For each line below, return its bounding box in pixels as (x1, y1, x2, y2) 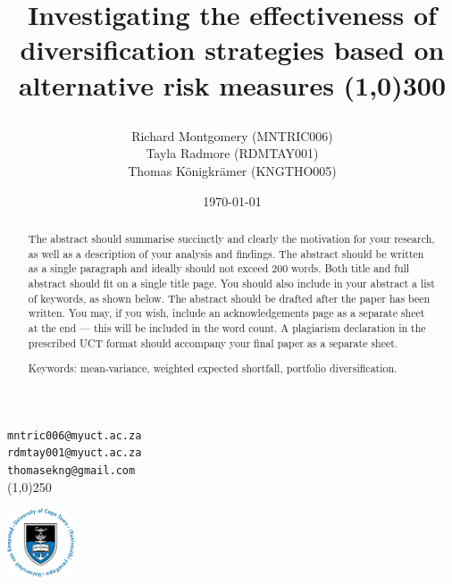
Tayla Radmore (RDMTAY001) (146, 144, 319, 163)
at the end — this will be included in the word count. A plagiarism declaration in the (28, 320, 426, 335)
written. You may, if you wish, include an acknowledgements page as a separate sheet (28, 305, 425, 321)
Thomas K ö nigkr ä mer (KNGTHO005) (128, 161, 337, 179)
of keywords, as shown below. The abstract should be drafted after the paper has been (28, 290, 431, 305)
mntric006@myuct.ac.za (7, 429, 142, 442)
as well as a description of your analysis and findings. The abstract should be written (28, 246, 424, 261)
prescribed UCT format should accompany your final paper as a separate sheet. (28, 335, 398, 350)
